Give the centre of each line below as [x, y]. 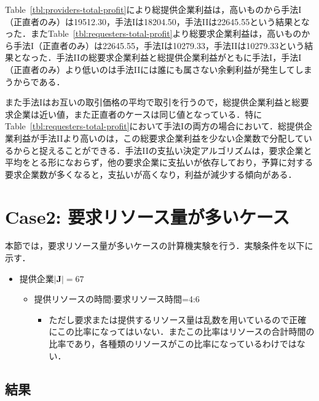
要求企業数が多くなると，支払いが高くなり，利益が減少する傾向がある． [151, 174]
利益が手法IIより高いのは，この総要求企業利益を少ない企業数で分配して [158, 138]
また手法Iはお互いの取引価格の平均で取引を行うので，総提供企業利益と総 [153, 102]
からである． [39, 81]
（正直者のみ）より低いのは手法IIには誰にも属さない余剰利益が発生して [150, 69]
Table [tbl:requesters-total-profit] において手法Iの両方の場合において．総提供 [155, 126]
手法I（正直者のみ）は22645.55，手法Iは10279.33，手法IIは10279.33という [159, 45]
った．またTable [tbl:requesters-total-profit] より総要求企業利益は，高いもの [153, 33]
